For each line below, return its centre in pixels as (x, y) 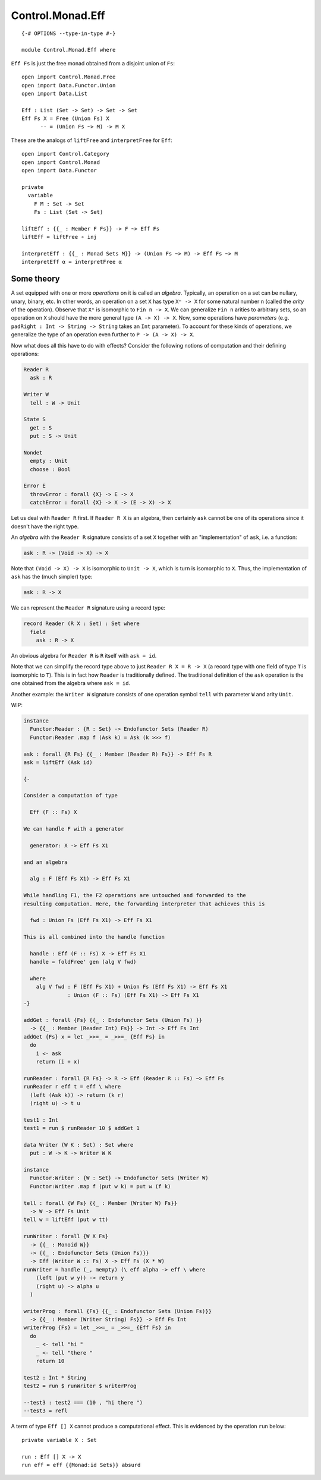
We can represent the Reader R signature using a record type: (88, 608)
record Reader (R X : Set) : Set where (81, 624)
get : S (41, 427)
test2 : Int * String (55, 1378)
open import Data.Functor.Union (69, 85)
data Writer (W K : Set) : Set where (78, 1145)
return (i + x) (58, 1061)
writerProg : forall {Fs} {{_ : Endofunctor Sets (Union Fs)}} (118, 1311)
